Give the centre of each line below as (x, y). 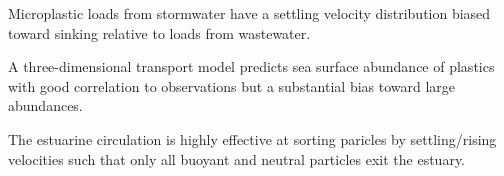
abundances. (45, 105)
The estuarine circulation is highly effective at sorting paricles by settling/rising (252, 138)
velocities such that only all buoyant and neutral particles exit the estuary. (237, 158)
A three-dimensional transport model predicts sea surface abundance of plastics (251, 66)
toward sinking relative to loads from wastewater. (159, 32)
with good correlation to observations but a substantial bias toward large (232, 85)
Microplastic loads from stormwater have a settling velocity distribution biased (249, 13)
